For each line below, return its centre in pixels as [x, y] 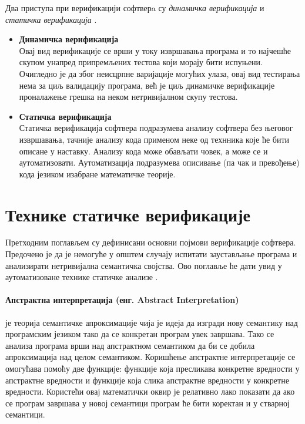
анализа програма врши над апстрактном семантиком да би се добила [130, 345]
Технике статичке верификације [128, 214]
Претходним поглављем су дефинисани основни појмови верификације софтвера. [151, 242]
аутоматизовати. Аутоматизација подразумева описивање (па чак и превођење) [159, 162]
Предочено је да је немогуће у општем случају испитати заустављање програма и [151, 254]
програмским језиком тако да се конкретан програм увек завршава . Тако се [140, 334]
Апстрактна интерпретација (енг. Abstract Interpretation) [122, 300]
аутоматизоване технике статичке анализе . [82, 277]
